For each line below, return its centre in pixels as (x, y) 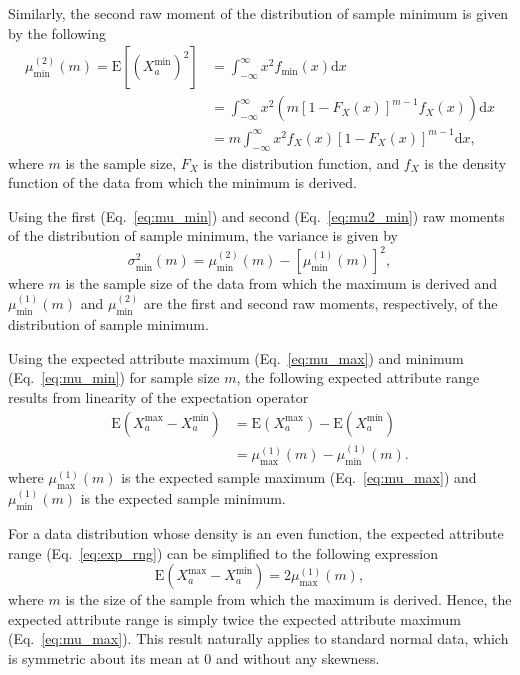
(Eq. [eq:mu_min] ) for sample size (114, 377)
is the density (465, 162)
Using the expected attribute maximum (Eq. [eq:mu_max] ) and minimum (236, 357)
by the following (57, 32)
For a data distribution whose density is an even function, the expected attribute (256, 532)
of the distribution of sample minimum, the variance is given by (203, 235)
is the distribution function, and (301, 162)
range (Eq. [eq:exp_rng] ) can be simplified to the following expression (223, 552)
